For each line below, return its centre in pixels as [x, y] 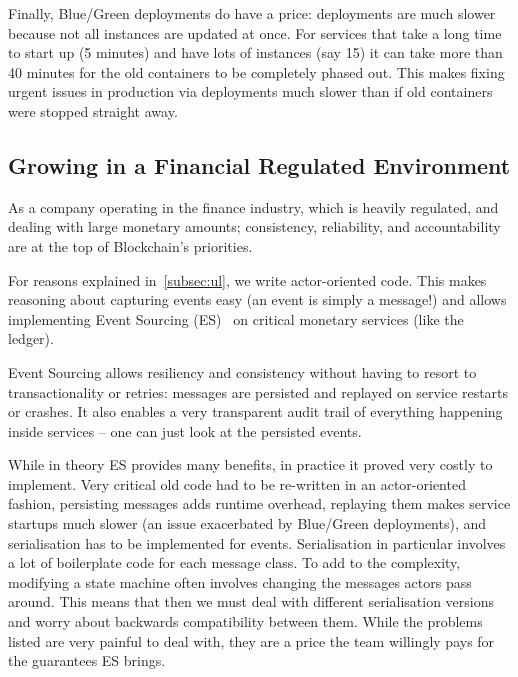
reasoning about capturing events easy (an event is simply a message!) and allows [257, 299]
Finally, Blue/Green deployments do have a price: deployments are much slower [252, 13]
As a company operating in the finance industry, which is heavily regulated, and [253, 206]
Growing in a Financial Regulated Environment [259, 164]
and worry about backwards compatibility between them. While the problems [245, 621]
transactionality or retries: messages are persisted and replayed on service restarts [258, 391]
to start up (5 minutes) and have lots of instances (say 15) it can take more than [255, 52]
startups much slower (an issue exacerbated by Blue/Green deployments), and [247, 523]
